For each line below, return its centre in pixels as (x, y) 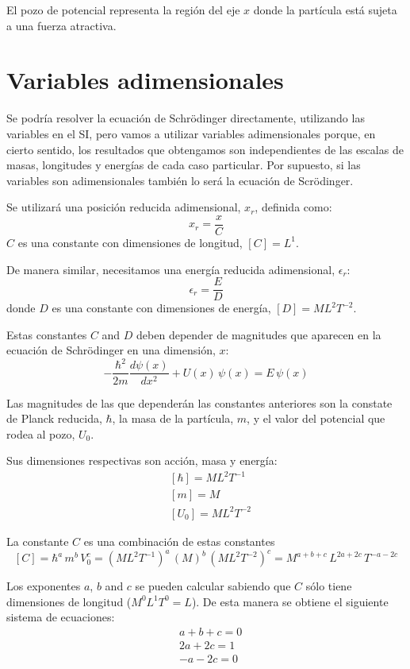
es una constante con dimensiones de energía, (161, 308)
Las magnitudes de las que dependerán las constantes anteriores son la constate (199, 402)
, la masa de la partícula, (173, 418)
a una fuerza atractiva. (61, 25)
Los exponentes (44, 586)
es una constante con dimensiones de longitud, (130, 242)
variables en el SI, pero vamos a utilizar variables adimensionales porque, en (191, 133)
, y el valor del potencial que (316, 418)
